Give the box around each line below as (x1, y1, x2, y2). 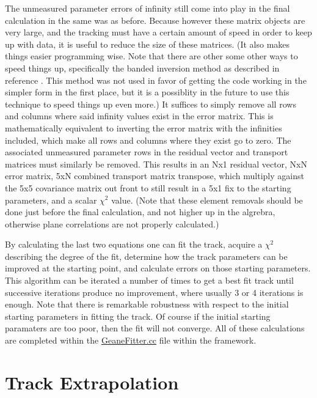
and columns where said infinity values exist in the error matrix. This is (5, 109, 274, 122)
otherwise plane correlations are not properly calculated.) (5, 217, 219, 230)
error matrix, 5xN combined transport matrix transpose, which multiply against (5, 169, 304, 182)
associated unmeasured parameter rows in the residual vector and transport (5, 146, 288, 158)
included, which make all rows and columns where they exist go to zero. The (5, 133, 291, 146)
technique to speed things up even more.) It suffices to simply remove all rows (5, 97, 296, 110)
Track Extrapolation (5, 369, 179, 394)
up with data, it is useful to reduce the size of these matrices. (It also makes (5, 37, 290, 50)
